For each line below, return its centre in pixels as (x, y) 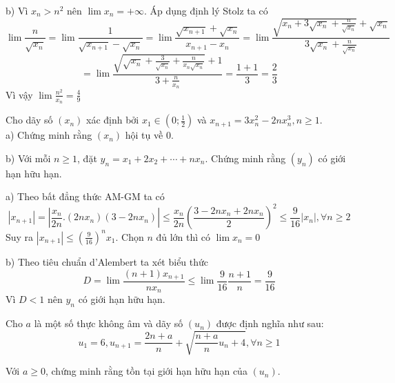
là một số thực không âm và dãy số (109, 323)
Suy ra (20, 236)
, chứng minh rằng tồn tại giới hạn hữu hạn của (146, 371)
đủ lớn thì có (183, 236)
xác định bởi (113, 120)
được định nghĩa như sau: (270, 323)
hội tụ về (144, 135)
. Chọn (130, 236)
